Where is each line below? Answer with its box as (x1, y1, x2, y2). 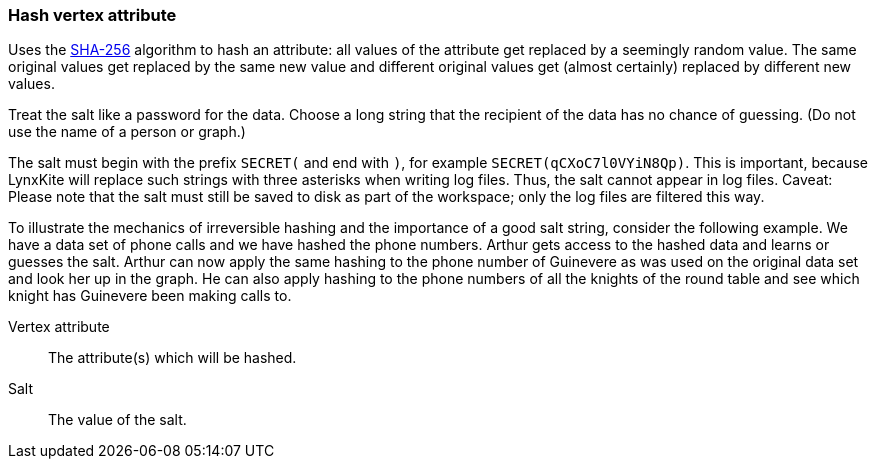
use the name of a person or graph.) (8, 123, 246, 141)
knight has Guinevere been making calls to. (8, 287, 292, 305)
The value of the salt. (48, 411, 187, 429)
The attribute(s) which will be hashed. (48, 349, 297, 367)
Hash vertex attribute (8, 5, 177, 25)
